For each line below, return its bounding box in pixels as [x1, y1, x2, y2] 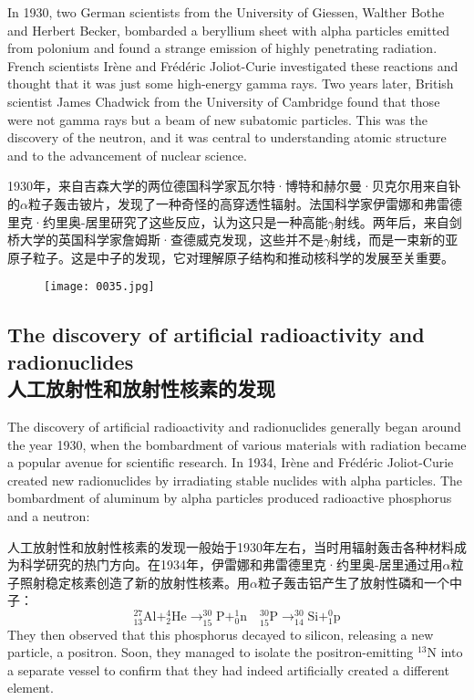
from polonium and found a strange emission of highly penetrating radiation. [7, 38, 438, 57]
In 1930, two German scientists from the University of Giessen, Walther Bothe [7, 3, 445, 21]
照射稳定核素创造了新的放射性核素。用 [19, 572, 250, 591]
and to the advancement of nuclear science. [7, 145, 247, 164]
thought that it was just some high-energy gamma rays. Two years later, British [7, 74, 454, 93]
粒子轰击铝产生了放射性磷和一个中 [257, 572, 462, 591]
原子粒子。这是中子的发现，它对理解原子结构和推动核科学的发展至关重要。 [7, 247, 454, 266]
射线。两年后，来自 [334, 212, 449, 231]
